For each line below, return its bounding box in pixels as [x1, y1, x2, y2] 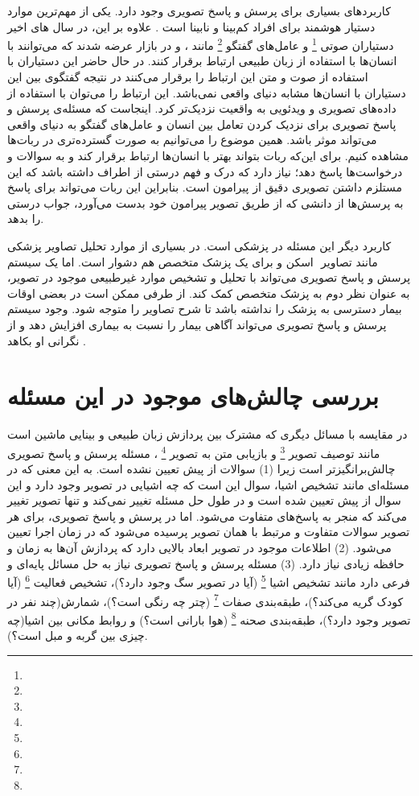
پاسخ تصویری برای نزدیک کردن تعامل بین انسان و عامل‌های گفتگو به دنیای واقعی [7, 115, 396, 132]
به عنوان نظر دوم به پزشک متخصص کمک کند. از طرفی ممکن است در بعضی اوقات [7, 284, 410, 301]
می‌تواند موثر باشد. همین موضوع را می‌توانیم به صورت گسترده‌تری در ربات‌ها [7, 131, 377, 148]
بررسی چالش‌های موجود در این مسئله [7, 379, 379, 412]
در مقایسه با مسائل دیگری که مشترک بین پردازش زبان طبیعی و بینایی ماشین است [7, 426, 408, 443]
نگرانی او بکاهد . [7, 332, 86, 349]
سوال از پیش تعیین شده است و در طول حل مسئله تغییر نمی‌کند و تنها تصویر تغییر [7, 492, 401, 509]
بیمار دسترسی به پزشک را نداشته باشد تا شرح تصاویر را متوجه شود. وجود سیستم [7, 300, 402, 317]
